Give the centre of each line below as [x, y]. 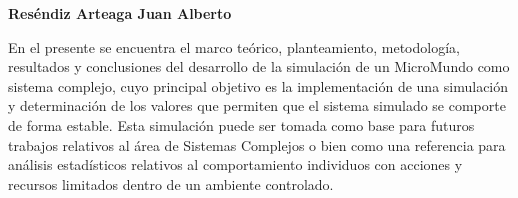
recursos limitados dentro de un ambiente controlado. [171, 183]
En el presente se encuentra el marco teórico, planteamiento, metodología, [234, 46]
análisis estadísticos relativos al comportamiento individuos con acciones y [235, 164]
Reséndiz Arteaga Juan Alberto [120, 13]
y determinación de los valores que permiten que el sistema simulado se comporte [257, 105]
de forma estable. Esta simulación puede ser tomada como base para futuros [241, 124]
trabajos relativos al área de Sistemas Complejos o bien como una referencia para [257, 144]
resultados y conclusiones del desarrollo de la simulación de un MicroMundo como [259, 66]
